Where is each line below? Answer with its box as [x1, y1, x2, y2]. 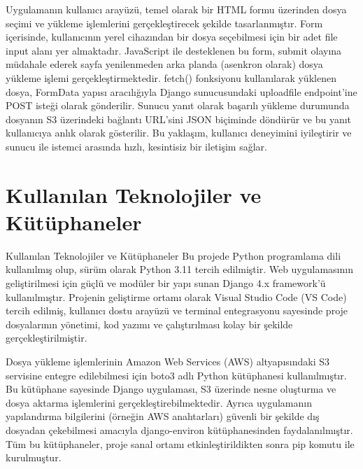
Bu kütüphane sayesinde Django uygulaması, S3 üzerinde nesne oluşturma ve [6, 381, 336, 396]
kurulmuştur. [6, 450, 62, 465]
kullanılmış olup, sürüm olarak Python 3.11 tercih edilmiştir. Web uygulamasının [6, 262, 353, 276]
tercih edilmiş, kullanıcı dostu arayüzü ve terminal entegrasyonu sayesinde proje [6, 303, 348, 318]
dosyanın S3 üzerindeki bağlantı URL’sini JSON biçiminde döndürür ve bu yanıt [6, 111, 352, 126]
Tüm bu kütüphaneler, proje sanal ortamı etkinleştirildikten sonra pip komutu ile [6, 436, 355, 451]
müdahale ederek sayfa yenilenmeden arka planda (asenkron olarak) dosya [6, 57, 323, 71]
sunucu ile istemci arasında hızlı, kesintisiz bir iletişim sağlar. [6, 139, 267, 153]
